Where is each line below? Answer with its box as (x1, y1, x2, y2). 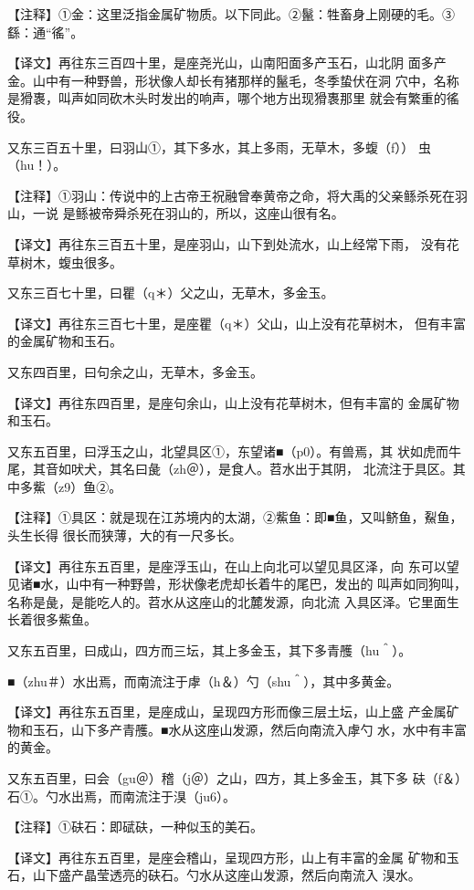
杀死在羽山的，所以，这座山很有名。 (126, 204, 344, 223)
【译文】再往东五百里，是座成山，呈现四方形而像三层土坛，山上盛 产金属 (7, 702, 447, 721)
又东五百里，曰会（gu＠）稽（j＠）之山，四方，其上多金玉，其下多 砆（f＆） (7, 769, 469, 787)
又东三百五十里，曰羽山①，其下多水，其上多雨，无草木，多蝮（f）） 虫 (7, 137, 431, 156)
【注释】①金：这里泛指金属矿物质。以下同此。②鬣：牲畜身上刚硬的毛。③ (7, 5, 455, 23)
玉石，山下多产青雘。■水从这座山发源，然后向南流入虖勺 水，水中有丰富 (32, 719, 468, 738)
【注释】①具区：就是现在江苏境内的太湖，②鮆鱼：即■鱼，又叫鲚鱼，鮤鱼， (7, 508, 463, 527)
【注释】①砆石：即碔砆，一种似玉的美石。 (7, 817, 263, 836)
